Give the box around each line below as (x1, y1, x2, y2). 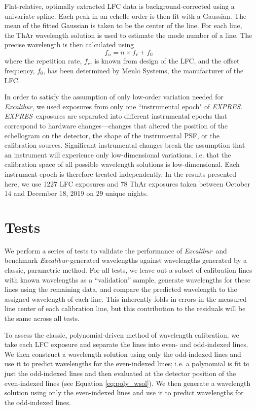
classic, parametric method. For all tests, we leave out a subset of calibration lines (4, 265, 252, 275)
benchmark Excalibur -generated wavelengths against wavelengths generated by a (4, 255, 247, 265)
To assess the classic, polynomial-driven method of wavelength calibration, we (4, 329, 239, 340)
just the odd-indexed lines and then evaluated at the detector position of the (4, 368, 236, 378)
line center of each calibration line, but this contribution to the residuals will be (4, 303, 246, 314)
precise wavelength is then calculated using (4, 39, 134, 50)
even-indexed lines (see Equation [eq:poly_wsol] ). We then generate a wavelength (4, 378, 251, 388)
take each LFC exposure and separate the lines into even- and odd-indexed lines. (4, 339, 248, 349)
